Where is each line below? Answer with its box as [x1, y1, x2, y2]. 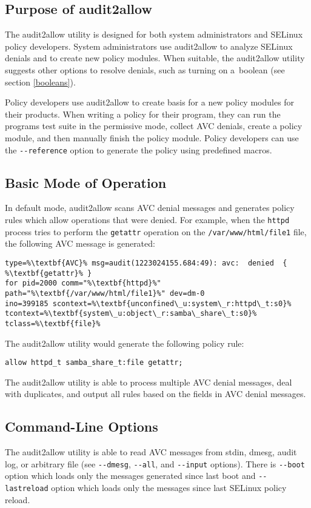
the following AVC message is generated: [5, 237, 155, 250]
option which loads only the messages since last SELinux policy [51, 481, 287, 494]
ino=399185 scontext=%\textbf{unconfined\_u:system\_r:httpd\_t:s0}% [5, 299, 292, 308]
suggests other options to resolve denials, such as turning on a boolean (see [5, 63, 285, 76]
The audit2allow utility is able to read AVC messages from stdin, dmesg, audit [5, 446, 297, 458]
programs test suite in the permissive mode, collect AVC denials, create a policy [5, 119, 303, 132]
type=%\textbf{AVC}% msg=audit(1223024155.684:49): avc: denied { [5, 258, 287, 267]
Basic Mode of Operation [5, 173, 167, 192]
